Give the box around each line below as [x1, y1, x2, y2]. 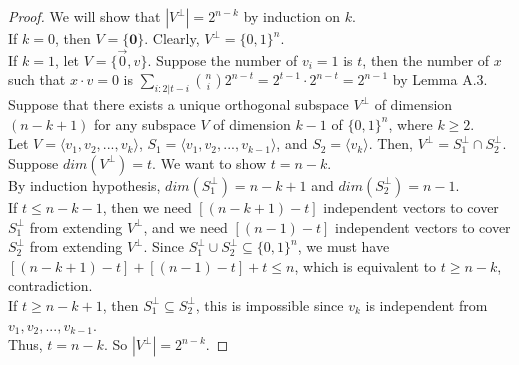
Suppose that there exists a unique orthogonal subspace [8, 94, 349, 115]
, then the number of [362, 49, 490, 70]
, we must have [297, 236, 390, 257]
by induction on [243, 6, 341, 26]
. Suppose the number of [147, 49, 298, 70]
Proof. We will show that [8, 6, 161, 26]
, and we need [143, 216, 228, 237]
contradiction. [8, 275, 93, 296]
